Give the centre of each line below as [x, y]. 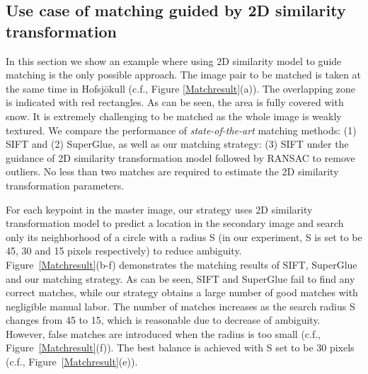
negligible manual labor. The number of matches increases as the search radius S [180, 306]
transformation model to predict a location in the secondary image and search [175, 223]
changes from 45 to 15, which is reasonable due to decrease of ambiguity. [163, 320]
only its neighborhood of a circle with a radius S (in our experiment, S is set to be [184, 236]
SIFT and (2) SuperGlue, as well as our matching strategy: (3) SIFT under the [177, 144]
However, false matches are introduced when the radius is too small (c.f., [163, 333]
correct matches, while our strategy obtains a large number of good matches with [182, 292]
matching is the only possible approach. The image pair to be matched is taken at [184, 75]
